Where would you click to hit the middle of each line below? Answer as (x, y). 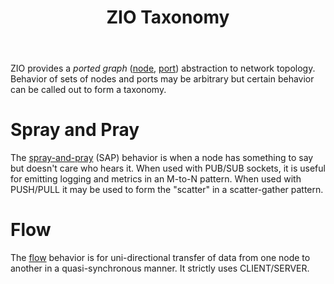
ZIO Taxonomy (168, 17)
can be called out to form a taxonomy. (88, 90)
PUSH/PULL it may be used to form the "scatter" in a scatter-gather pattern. (167, 190)
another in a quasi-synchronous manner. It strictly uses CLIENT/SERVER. (160, 268)
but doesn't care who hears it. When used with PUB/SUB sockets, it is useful (168, 168)
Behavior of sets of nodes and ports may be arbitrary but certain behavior (162, 79)
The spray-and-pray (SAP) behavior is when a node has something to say (162, 158)
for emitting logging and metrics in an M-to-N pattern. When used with (156, 179)
